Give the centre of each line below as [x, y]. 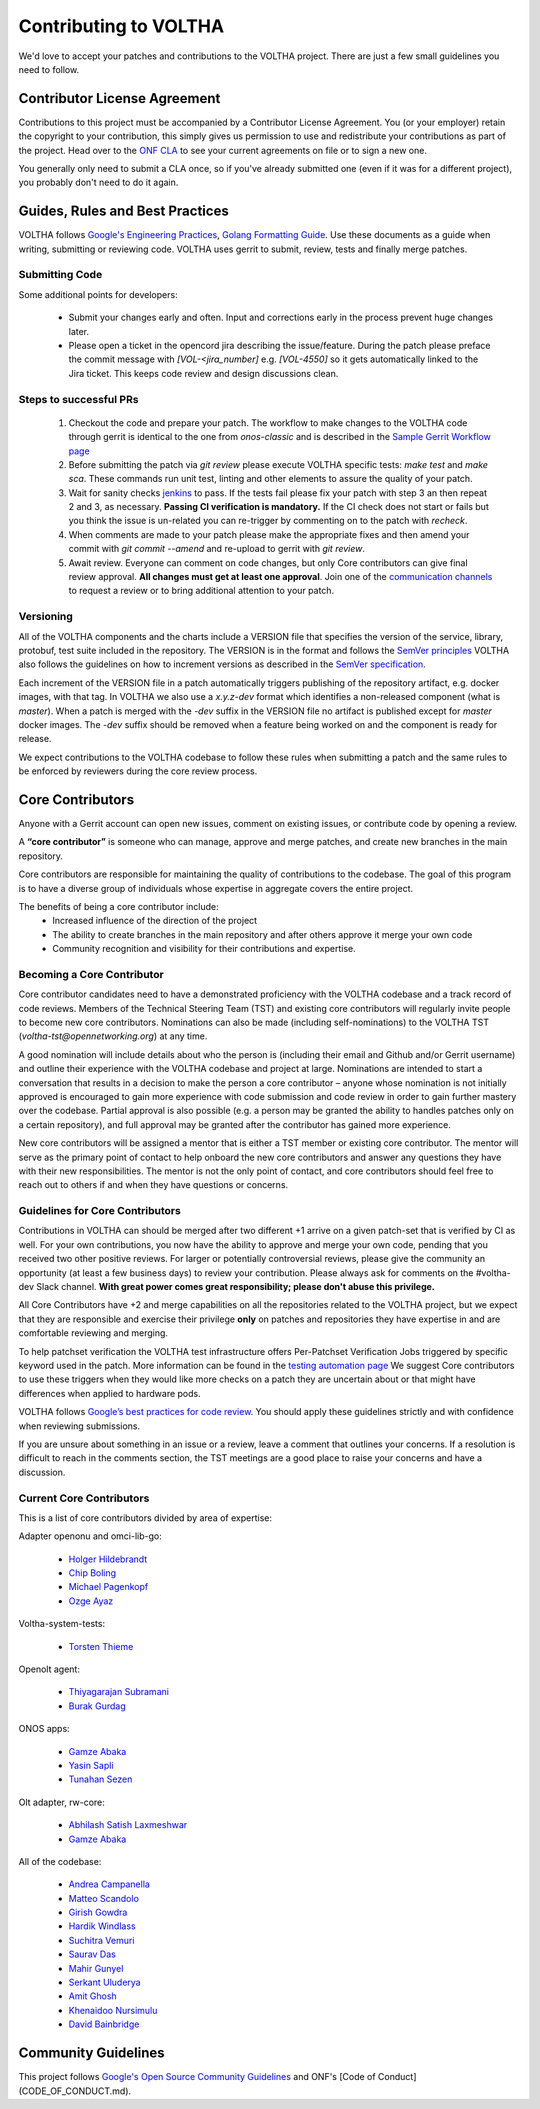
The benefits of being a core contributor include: [118, 906]
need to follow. [49, 69]
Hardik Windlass [102, 1926]
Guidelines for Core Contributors [100, 1211]
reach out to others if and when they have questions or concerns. [153, 1185]
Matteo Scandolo [104, 1898]
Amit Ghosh [92, 1996]
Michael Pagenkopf [108, 1587]
